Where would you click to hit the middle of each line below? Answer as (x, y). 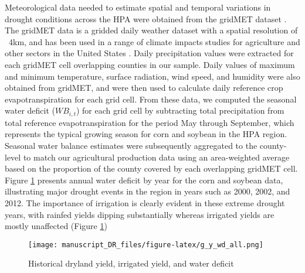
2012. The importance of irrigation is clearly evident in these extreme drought (145, 202)
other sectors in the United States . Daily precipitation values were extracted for (149, 53)
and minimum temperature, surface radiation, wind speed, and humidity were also (152, 76)
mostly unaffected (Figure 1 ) (56, 226)
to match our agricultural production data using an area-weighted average (156, 157)
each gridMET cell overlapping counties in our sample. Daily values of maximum (150, 64)
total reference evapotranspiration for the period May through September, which (150, 122)
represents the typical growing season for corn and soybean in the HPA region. (146, 134)
